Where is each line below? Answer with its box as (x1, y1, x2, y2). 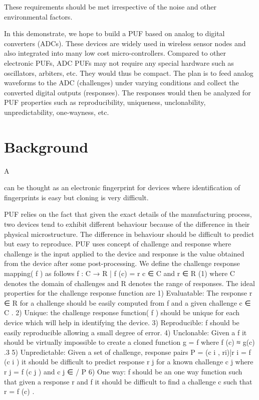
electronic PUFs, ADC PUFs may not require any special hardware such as (4, 57, 234, 68)
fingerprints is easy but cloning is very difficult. (4, 192, 149, 202)
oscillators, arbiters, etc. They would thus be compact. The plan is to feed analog (4, 67, 253, 78)
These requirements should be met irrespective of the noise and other (4, 2, 217, 12)
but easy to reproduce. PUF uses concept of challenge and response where (4, 238, 231, 249)
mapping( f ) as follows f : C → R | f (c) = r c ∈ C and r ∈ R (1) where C (4, 268, 235, 278)
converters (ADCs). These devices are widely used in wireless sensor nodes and (4, 38, 246, 48)
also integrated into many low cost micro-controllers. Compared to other (4, 48, 226, 58)
